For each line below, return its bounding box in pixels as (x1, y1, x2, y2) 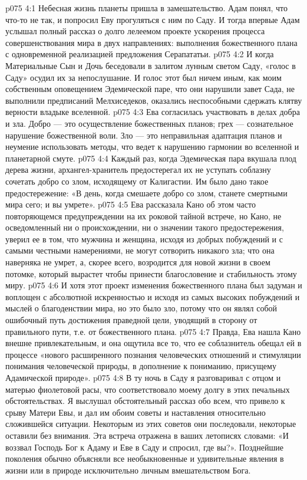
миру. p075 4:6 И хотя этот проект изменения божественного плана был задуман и (5, 279, 302, 291)
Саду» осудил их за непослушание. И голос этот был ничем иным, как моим (5, 71, 282, 83)
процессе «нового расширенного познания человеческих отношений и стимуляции (5, 348, 301, 360)
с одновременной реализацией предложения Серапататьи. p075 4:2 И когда (5, 48, 274, 60)
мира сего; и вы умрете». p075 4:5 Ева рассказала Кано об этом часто (5, 198, 256, 211)
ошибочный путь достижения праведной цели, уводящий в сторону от (5, 314, 258, 326)
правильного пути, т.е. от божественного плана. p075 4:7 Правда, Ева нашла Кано (5, 325, 301, 337)
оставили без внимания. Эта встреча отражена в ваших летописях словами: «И (5, 429, 289, 441)
